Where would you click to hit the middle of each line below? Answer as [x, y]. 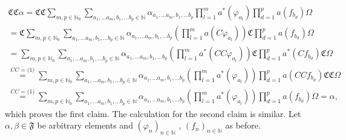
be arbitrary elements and [85, 125]
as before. [243, 125]
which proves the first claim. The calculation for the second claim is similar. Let [153, 113]
